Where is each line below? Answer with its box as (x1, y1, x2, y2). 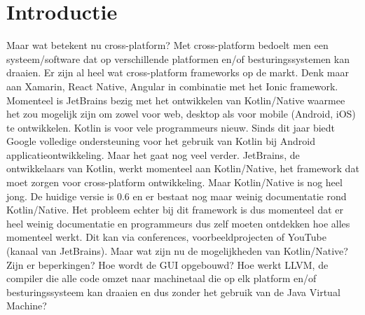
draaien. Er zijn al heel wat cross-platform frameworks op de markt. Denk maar (6, 65, 349, 80)
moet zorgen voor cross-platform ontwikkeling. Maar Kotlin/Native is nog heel (6, 175, 343, 190)
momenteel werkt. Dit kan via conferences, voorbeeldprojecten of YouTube (6, 230, 326, 244)
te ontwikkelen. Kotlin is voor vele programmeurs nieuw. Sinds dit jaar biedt (6, 120, 336, 134)
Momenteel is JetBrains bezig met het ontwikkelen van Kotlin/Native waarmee (6, 92, 345, 107)
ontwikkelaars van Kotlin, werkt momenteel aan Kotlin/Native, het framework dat (6, 161, 359, 176)
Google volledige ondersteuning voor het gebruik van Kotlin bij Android (6, 134, 316, 148)
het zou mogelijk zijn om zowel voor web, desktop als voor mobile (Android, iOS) (6, 106, 356, 121)
